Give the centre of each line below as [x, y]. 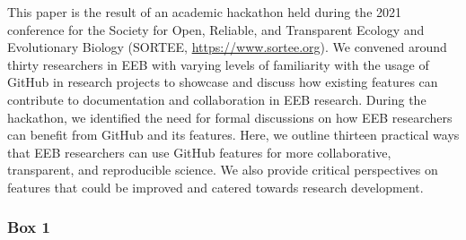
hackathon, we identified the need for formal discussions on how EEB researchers [230, 117]
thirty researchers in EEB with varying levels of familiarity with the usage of [218, 64]
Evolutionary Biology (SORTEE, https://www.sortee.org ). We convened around [227, 47]
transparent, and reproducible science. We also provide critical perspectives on [223, 170]
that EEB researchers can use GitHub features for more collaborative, [199, 152]
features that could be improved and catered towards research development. [215, 187]
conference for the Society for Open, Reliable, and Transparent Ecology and [216, 29]
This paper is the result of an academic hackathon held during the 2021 [205, 12]
